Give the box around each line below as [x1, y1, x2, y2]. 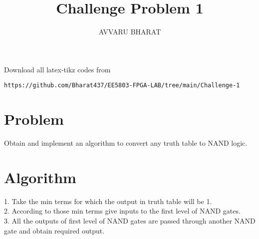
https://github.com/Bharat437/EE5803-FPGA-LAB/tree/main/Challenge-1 [4, 82, 240, 89]
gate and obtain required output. [4, 225, 105, 236]
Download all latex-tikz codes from [4, 64, 111, 74]
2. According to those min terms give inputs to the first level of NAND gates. [4, 206, 241, 216]
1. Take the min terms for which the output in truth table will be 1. [4, 196, 212, 206]
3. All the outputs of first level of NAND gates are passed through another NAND [4, 216, 256, 226]
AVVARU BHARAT [98, 26, 161, 37]
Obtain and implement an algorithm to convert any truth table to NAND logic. [4, 138, 248, 148]
